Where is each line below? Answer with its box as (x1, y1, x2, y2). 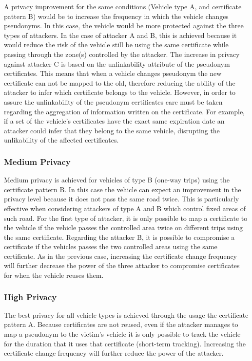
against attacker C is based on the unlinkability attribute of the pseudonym (4, 58, 230, 69)
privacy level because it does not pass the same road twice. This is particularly (4, 194, 239, 204)
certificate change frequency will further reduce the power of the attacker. (4, 348, 224, 358)
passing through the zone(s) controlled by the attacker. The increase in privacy (4, 49, 240, 59)
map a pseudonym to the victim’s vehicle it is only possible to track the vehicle (4, 329, 241, 339)
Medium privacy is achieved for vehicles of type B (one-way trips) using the (4, 175, 230, 185)
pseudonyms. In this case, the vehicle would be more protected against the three (4, 20, 244, 31)
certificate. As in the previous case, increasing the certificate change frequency (4, 251, 237, 261)
